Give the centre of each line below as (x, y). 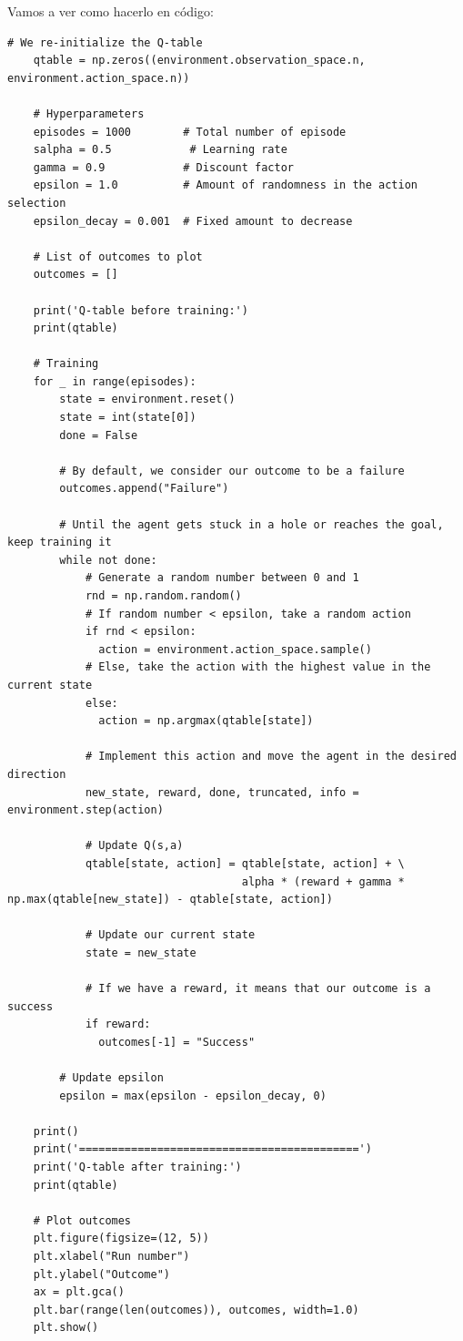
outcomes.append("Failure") (144, 489)
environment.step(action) (86, 810)
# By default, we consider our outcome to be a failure (232, 471)
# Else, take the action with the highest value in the (258, 667)
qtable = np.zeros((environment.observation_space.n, (199, 61)
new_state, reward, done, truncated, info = (222, 792)
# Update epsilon (111, 1078)
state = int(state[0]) (128, 418)
